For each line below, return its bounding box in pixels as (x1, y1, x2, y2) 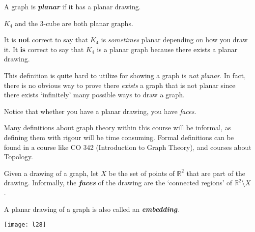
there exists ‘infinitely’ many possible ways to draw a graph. (4, 89, 185, 100)
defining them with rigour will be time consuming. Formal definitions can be (4, 132, 234, 142)
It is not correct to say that (4, 34, 88, 45)
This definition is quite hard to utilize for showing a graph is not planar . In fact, (4, 70, 246, 80)
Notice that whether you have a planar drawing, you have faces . (4, 106, 197, 116)
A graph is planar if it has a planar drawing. (4, 1, 141, 11)
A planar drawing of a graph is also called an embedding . (4, 203, 179, 214)
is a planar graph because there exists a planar (97, 44, 238, 54)
